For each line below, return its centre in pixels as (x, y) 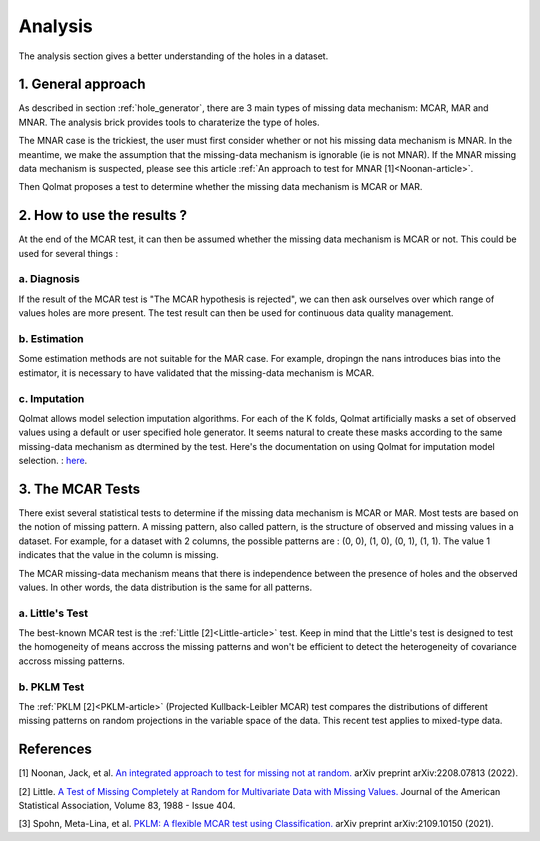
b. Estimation (51, 338)
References (55, 749)
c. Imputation (51, 398)
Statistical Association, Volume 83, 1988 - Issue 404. (127, 806)
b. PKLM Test (51, 687)
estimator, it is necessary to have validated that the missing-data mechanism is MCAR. (196, 372)
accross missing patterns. (71, 661)
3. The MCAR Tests (79, 488)
